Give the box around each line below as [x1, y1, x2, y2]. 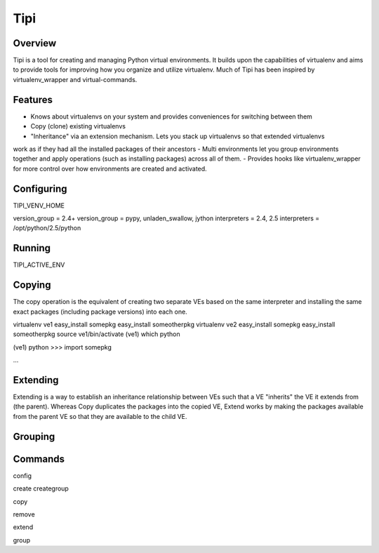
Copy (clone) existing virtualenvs [30, 122, 126, 131]
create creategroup [13, 484, 69, 493]
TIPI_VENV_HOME [13, 201, 65, 210]
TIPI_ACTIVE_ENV [13, 260, 65, 269]
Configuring [13, 182, 67, 194]
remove [13, 509, 35, 519]
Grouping [13, 430, 55, 442]
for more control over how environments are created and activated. [13, 164, 207, 173]
